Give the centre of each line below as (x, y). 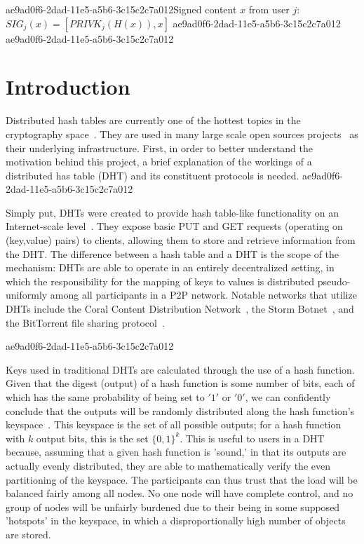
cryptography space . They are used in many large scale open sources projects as (182, 134)
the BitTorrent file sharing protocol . (85, 322)
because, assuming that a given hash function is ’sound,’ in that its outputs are (176, 452)
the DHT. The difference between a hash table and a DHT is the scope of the (173, 253)
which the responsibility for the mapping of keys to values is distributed (160, 281)
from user (269, 9)
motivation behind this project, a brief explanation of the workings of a (159, 162)
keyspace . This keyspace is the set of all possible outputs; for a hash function (174, 424)
